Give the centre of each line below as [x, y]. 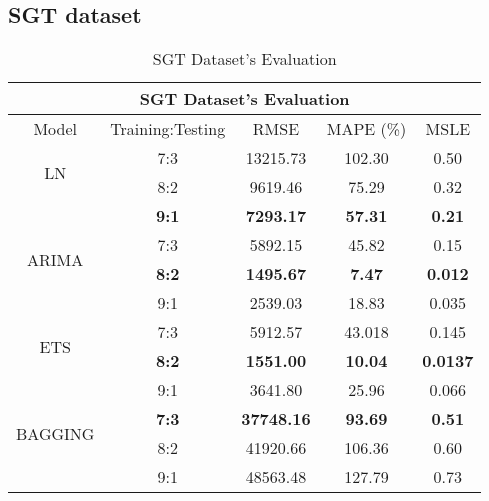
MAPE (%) [366, 129]
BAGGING [55, 433]
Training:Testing [168, 129]
